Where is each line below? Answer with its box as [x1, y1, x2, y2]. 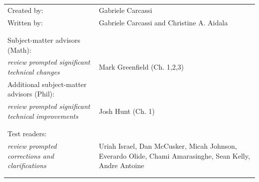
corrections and [7, 150, 54, 161]
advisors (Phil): [7, 89, 55, 99]
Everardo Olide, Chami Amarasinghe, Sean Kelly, [99, 150, 250, 161]
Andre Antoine [99, 160, 144, 171]
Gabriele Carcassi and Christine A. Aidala [99, 17, 228, 27]
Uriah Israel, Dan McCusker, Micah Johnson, [99, 141, 237, 151]
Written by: [7, 17, 43, 27]
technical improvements [7, 110, 78, 121]
